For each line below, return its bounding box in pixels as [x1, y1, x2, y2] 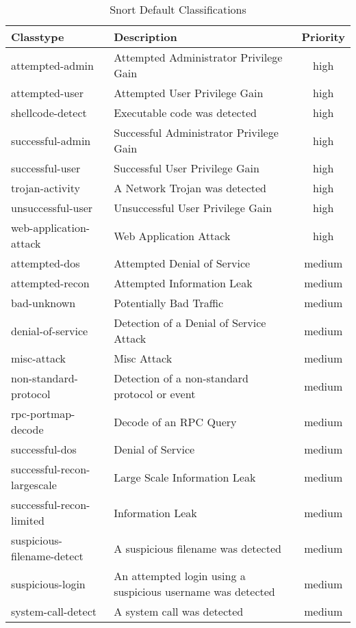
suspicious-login [11, 575, 86, 592]
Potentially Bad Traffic [114, 295, 224, 311]
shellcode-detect [11, 105, 87, 120]
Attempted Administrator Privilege [114, 49, 283, 65]
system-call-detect [11, 603, 97, 619]
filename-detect [11, 548, 84, 564]
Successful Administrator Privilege [114, 125, 279, 140]
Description [114, 29, 177, 44]
